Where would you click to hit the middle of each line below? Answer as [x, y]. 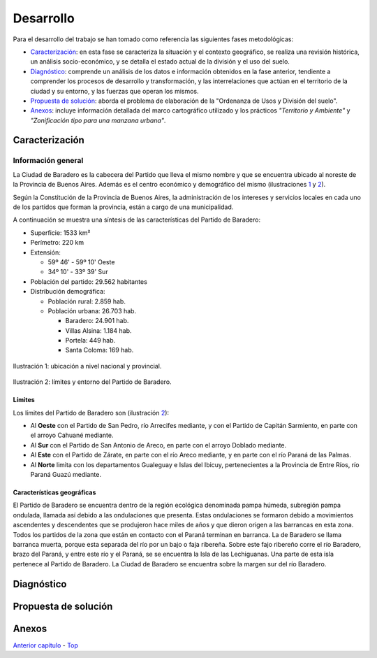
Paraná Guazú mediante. [66, 474]
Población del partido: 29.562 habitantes [89, 281]
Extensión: [45, 252]
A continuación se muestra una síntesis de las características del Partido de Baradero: [137, 220]
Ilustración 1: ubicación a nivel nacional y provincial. [87, 366]
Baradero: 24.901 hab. [97, 321]
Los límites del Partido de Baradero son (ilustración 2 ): [91, 413]
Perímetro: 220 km [57, 243]
